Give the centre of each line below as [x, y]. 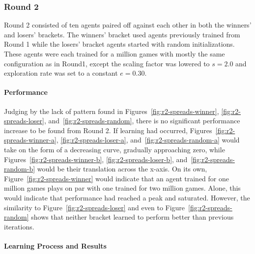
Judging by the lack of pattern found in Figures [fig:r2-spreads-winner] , [112, 111]
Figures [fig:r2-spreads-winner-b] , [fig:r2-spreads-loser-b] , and [96, 159]
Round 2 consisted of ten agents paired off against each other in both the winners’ [128, 25]
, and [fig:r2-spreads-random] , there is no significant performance [142, 121]
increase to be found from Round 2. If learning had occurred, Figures [108, 130]
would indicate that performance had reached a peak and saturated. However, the [127, 197]
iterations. [19, 226]
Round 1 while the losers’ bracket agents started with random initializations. [119, 44]
